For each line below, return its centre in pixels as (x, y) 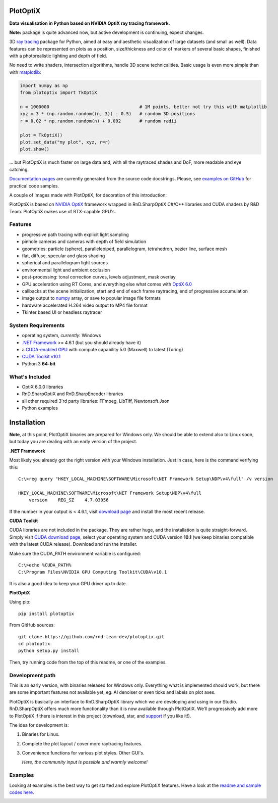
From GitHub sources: (32, 625)
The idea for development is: (39, 725)
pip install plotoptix (46, 613)
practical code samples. (34, 186)
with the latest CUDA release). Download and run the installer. (74, 544)
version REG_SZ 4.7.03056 (68, 500)
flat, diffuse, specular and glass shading (63, 256)
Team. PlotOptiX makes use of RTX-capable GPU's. (63, 211)
